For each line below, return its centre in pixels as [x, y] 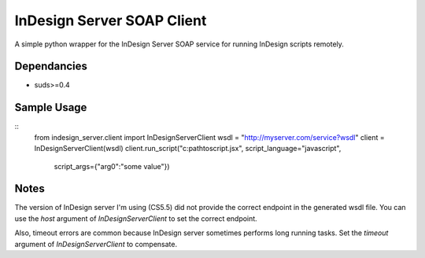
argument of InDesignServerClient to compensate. [96, 244]
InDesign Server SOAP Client [111, 20]
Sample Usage [51, 107]
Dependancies [51, 66]
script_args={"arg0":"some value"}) [112, 166]
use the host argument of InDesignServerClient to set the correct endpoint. [136, 218]
